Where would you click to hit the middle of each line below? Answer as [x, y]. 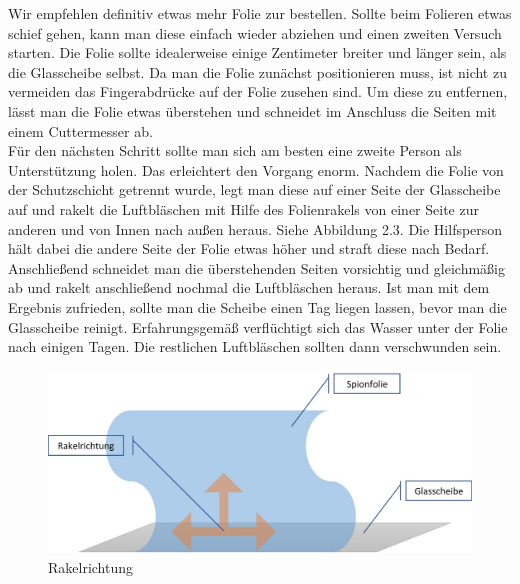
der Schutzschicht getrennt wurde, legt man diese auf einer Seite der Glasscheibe [254, 189]
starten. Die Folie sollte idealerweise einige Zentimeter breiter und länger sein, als [257, 52]
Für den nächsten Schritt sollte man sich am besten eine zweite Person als [235, 150]
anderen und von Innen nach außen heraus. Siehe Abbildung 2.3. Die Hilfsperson [255, 228]
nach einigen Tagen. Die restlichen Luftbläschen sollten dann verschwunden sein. [255, 346]
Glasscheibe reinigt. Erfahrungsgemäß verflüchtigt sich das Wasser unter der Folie [258, 326]
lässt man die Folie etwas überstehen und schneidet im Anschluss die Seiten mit [252, 110]
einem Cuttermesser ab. [80, 130]
